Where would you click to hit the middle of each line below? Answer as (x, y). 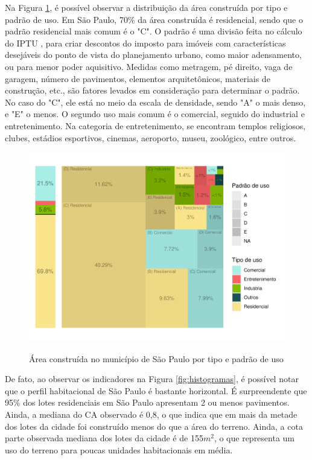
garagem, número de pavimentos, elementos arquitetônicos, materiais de (138, 78)
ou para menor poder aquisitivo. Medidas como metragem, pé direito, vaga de (149, 66)
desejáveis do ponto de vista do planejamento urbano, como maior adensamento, (153, 55)
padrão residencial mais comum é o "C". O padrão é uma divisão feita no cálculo (154, 31)
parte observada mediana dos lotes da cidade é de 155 (104, 438)
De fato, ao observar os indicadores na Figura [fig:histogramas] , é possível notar (152, 379)
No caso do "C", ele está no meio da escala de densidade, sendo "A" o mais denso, (155, 102)
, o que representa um (254, 438)
